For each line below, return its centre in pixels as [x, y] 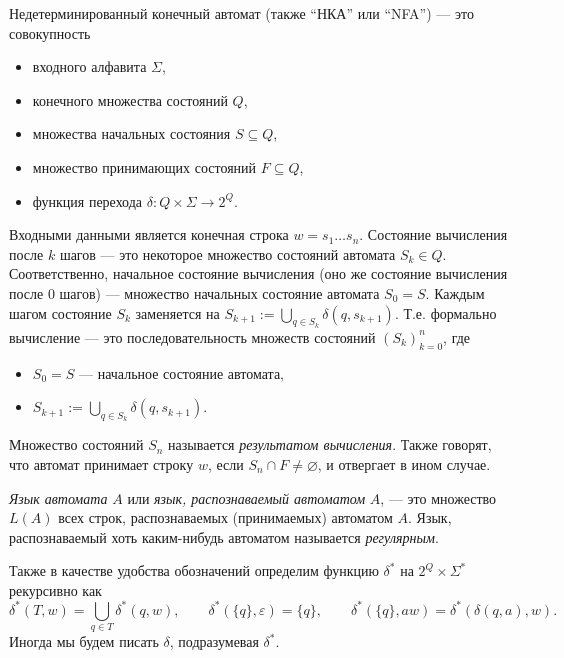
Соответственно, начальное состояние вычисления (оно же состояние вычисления [258, 273]
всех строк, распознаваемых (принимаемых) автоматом [225, 517]
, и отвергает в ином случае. [404, 463]
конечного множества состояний [130, 99]
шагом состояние [60, 312]
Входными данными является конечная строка [149, 234]
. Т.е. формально [445, 312]
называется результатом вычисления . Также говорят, [330, 444]
